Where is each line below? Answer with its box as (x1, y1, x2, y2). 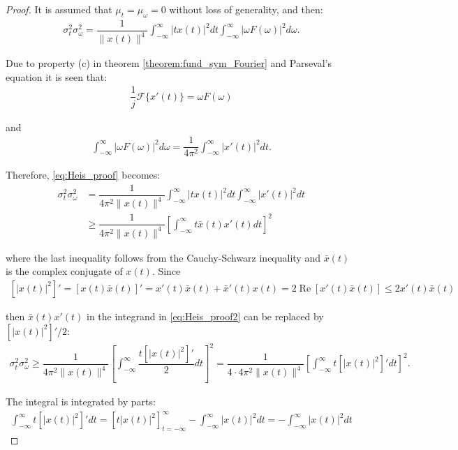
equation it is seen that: (6, 69, 108, 84)
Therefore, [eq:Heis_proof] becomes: (6, 167, 161, 182)
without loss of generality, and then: (169, 2, 323, 16)
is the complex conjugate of (6, 264, 123, 278)
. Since (152, 264, 181, 278)
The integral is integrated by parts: (6, 393, 156, 408)
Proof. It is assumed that (6, 2, 112, 16)
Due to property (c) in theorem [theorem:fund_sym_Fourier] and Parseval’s (6, 56, 332, 70)
